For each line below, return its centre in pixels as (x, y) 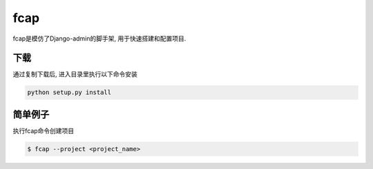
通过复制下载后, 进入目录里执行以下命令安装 (75, 74)
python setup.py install (69, 92)
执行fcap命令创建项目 (44, 131)
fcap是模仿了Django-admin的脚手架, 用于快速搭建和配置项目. (99, 38)
